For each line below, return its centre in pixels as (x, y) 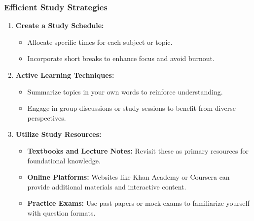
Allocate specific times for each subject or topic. (100, 42)
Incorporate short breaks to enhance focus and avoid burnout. (121, 58)
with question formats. (61, 212)
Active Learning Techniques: (65, 75)
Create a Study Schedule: (60, 25)
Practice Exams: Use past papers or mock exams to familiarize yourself (138, 203)
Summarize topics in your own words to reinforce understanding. (125, 91)
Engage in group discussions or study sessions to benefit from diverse (131, 108)
